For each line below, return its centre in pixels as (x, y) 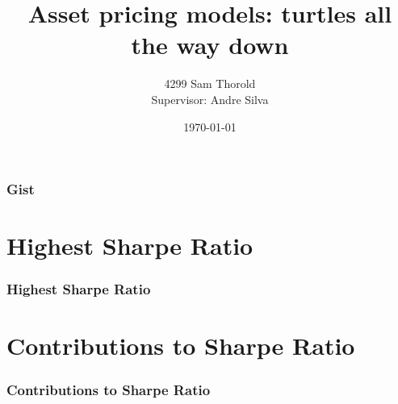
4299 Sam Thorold (210, 83)
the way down (210, 45)
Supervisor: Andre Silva (210, 99)
